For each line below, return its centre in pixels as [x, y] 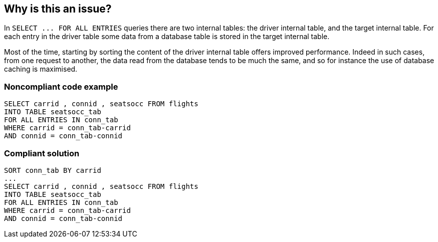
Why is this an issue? [58, 9]
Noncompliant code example [61, 86]
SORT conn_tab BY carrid [53, 170]
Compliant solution [42, 153]
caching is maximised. [41, 69]
